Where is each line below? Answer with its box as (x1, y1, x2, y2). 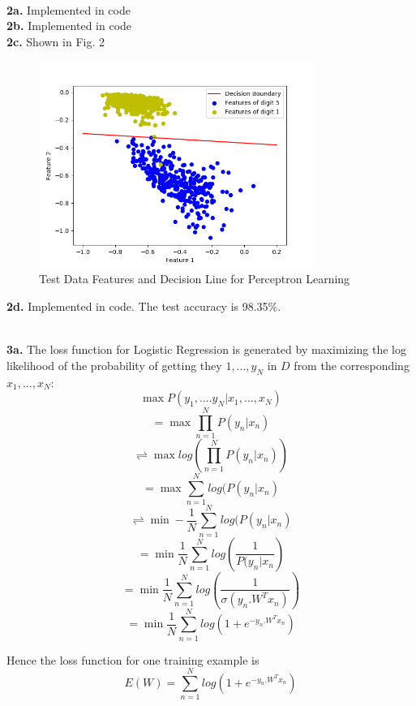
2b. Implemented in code (6, 17, 132, 34)
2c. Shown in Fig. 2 (6, 32, 105, 50)
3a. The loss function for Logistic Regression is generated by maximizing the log (6, 341, 406, 358)
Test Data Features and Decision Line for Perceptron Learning (39, 270, 350, 287)
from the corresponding (294, 356, 410, 373)
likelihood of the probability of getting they (6, 356, 222, 373)
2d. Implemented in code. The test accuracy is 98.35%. (6, 297, 281, 314)
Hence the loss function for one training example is (6, 651, 259, 668)
